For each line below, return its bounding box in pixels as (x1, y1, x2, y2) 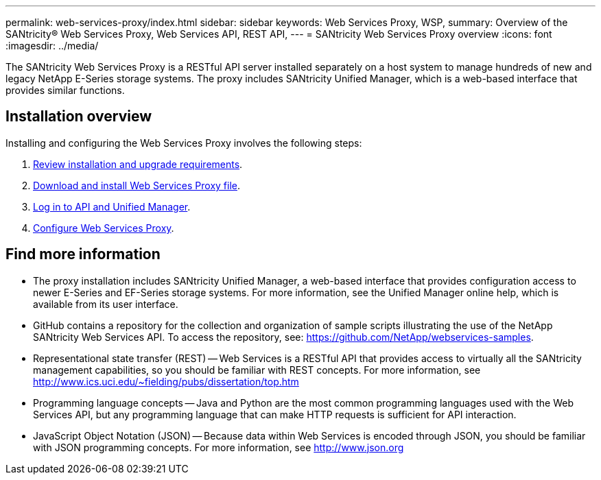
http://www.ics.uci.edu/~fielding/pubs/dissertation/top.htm (33, 375, 299, 387)
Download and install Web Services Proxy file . (33, 179, 241, 191)
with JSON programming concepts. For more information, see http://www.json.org (33, 441, 404, 453)
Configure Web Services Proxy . (33, 221, 174, 234)
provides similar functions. (5, 84, 125, 96)
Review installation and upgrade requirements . (33, 158, 243, 170)
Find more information (5, 245, 161, 263)
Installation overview (5, 108, 152, 125)
